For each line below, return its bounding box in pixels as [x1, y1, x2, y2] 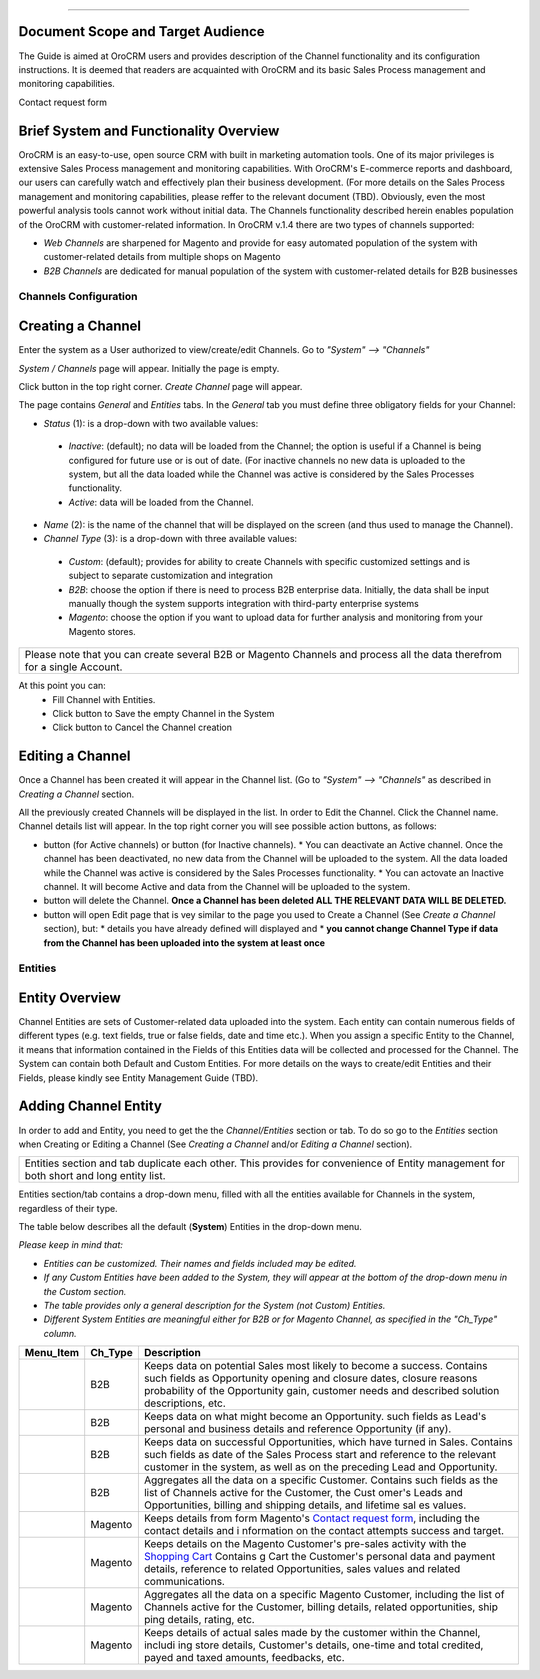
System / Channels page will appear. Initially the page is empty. [18, 362, 280, 374]
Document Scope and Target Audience [18, 23, 265, 40]
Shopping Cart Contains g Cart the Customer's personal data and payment [143, 1550, 496, 1564]
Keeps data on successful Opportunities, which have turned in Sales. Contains [143, 1435, 514, 1449]
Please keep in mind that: [18, 1239, 124, 1251]
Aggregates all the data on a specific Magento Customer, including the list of [143, 1588, 505, 1602]
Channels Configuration [18, 290, 138, 304]
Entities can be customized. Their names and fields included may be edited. [43, 1257, 357, 1269]
